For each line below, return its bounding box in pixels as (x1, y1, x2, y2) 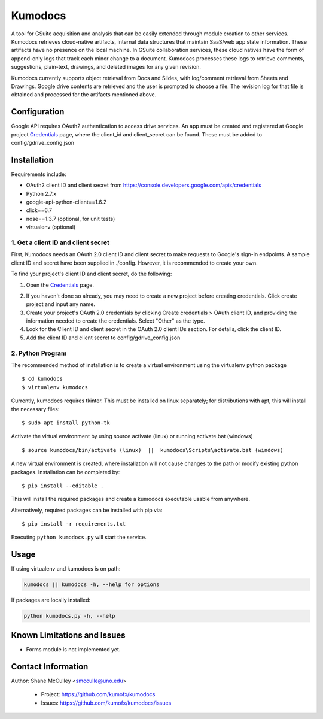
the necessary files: (11, 405, 60, 412)
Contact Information (11, 662, 89, 672)
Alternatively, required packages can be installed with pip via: (11, 506, 163, 514)
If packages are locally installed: (11, 596, 91, 604)
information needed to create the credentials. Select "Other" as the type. (26, 317, 205, 324)
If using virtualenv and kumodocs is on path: (11, 565, 121, 572)
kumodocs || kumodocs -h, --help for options (23, 581, 160, 588)
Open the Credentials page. (26, 281, 94, 289)
